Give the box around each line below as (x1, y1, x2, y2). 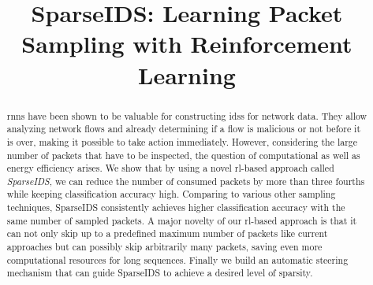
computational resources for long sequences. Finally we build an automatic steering (6, 253, 349, 266)
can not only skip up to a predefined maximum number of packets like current (6, 227, 328, 240)
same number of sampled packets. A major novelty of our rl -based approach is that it (6, 213, 357, 227)
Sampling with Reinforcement (21, 28, 352, 60)
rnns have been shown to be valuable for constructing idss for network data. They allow (6, 109, 367, 122)
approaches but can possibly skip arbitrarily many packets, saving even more (6, 240, 323, 254)
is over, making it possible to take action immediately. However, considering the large (6, 135, 358, 148)
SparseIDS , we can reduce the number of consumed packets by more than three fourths (6, 174, 365, 187)
